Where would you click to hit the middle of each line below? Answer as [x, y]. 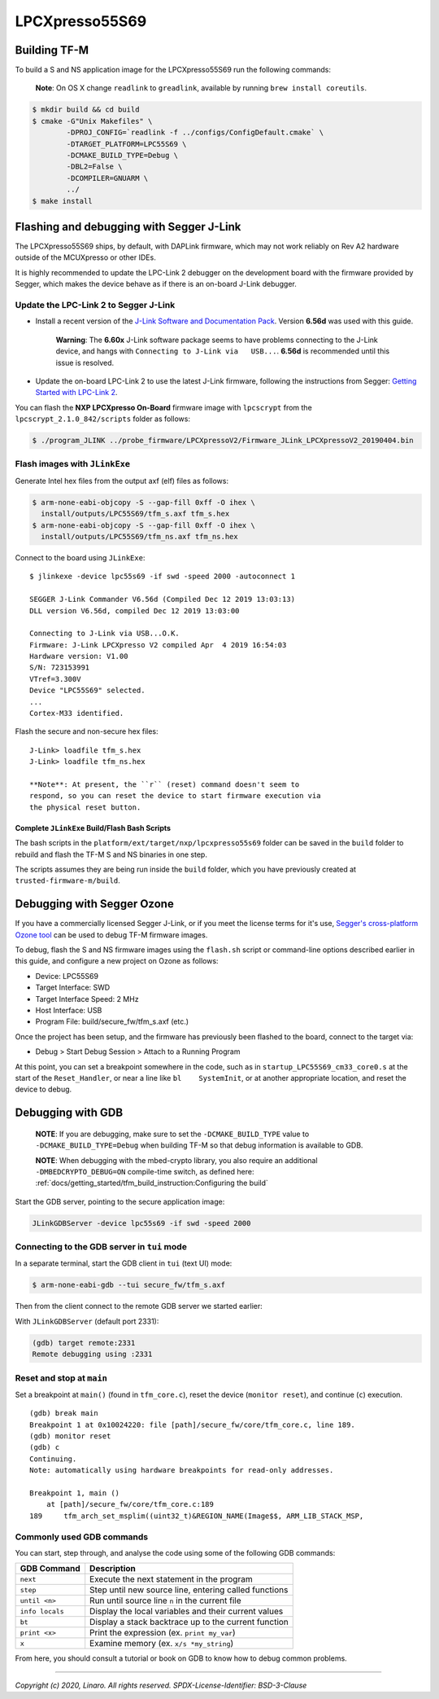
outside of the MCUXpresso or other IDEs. [85, 257]
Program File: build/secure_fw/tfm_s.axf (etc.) [112, 1021]
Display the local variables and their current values [187, 1611]
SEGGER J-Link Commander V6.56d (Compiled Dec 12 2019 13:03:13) [163, 599]
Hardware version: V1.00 [79, 656]
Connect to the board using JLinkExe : [80, 557]
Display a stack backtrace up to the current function [189, 1622]
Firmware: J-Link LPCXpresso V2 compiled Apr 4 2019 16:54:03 [158, 645]
